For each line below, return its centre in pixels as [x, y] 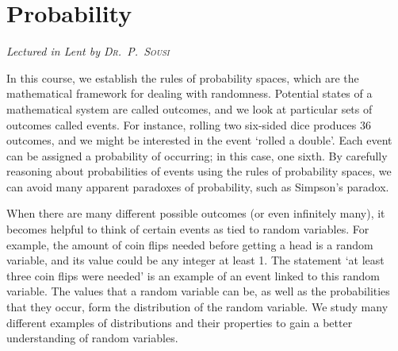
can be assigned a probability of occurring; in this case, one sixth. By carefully [197, 155]
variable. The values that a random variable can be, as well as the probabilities [198, 291]
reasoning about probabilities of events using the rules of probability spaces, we [199, 171]
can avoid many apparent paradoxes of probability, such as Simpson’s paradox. [198, 186]
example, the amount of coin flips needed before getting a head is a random [190, 244]
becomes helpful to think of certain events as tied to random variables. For [188, 229]
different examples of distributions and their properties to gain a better [180, 322]
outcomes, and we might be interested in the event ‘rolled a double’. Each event [199, 140]
